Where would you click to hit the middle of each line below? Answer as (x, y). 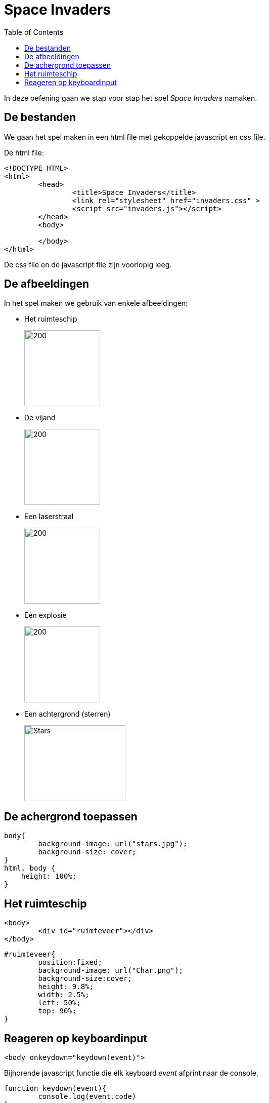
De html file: (24, 152)
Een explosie (46, 615)
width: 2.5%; (64, 995)
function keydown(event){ (55, 1088)
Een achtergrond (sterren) (68, 714)
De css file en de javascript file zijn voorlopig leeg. (88, 264)
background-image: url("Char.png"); (111, 971)
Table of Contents (34, 32)
